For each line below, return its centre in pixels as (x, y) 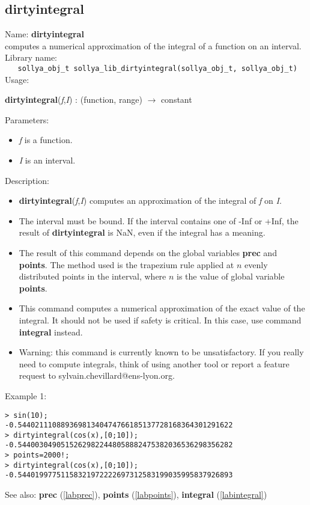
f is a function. (46, 140)
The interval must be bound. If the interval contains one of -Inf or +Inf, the (159, 220)
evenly (256, 264)
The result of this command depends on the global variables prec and (148, 252)
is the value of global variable (231, 276)
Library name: (31, 57)
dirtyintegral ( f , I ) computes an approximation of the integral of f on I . (150, 200)
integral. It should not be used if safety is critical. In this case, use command (160, 320)
